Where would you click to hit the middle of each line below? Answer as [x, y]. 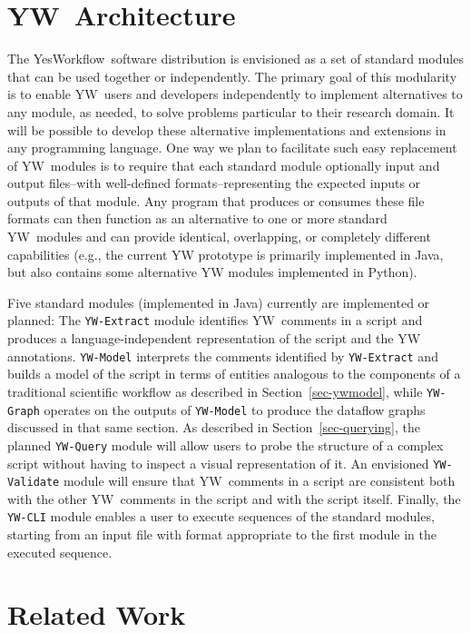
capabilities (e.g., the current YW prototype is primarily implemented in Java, [226, 254]
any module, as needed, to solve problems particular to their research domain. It [231, 111]
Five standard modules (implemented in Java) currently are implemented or [219, 302]
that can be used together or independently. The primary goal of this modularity [232, 76]
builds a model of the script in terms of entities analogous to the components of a [234, 374]
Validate [34, 483]
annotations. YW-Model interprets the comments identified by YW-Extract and [223, 356]
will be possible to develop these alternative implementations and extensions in [227, 129]
